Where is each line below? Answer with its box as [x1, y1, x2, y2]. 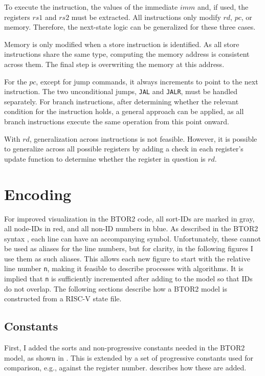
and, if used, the [197, 2, 249, 12]
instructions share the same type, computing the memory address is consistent [4, 49, 250, 59]
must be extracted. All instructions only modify [71, 11, 221, 22]
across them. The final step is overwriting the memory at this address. [4, 58, 225, 69]
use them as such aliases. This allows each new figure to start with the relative [4, 253, 250, 263]
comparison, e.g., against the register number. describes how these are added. [4, 362, 247, 373]
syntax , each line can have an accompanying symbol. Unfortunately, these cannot [4, 233, 261, 244]
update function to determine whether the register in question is [4, 153, 206, 164]
